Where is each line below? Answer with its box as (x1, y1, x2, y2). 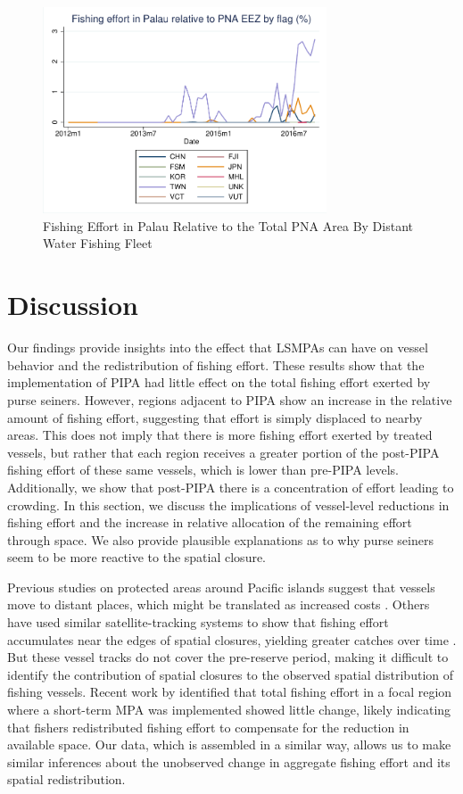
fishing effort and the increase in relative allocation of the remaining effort (7, 513, 412, 532)
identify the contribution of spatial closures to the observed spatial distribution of (7, 665, 454, 683)
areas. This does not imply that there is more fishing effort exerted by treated (7, 426, 433, 444)
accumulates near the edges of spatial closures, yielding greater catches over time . (7, 630, 457, 649)
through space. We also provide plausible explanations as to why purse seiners (7, 530, 434, 549)
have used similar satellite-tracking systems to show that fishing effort (7, 613, 389, 632)
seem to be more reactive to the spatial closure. (7, 548, 267, 567)
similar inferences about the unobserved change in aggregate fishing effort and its (7, 752, 451, 771)
